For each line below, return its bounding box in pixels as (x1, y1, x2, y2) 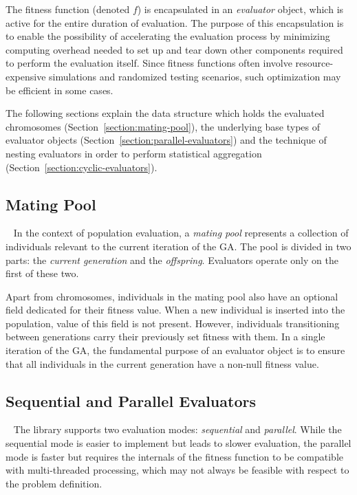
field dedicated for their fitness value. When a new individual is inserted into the (6, 302, 345, 317)
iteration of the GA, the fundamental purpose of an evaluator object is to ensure (6, 343, 345, 357)
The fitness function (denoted (6, 2, 130, 16)
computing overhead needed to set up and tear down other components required (6, 42, 343, 56)
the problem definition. (6, 476, 102, 490)
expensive (6, 69, 46, 83)
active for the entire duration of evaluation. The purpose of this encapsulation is (6, 15, 344, 30)
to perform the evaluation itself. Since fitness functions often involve (6, 56, 292, 70)
